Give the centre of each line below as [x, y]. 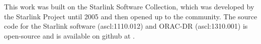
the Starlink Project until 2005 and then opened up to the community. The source [131, 16]
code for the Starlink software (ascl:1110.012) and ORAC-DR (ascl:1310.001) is [126, 26]
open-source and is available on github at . [69, 35]
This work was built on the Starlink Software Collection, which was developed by [129, 6]
